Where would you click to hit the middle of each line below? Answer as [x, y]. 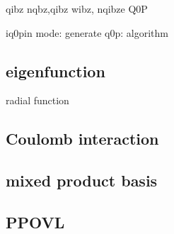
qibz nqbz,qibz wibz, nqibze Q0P [77, 9]
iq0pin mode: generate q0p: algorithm [87, 32]
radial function [37, 100]
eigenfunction [56, 71]
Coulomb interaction [82, 139]
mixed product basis [82, 180]
